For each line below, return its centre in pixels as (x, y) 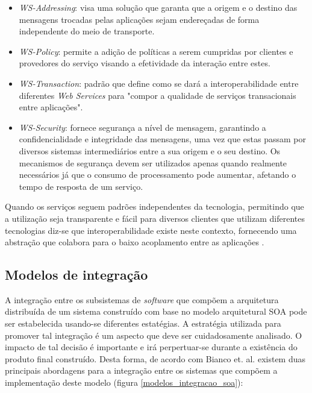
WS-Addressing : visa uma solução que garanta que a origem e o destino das (158, 7)
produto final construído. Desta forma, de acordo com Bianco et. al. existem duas (155, 358)
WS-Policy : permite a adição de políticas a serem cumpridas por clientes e (156, 51)
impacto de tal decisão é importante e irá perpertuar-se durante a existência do (151, 347)
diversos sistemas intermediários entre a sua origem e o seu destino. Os (150, 150)
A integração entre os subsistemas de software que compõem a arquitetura (142, 299)
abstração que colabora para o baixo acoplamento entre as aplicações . (135, 242)
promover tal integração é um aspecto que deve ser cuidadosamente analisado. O (154, 335)
